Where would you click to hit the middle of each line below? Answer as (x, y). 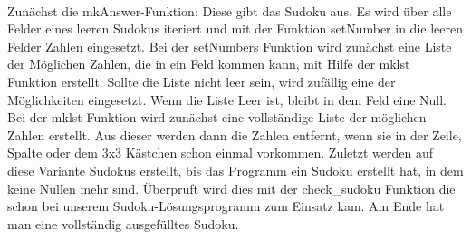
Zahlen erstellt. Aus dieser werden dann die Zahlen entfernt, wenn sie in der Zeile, (235, 134)
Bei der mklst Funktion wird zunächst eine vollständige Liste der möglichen (217, 117)
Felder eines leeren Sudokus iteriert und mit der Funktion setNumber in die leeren (235, 29)
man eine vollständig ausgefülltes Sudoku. (123, 223)
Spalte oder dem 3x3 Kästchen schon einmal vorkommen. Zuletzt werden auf (221, 153)
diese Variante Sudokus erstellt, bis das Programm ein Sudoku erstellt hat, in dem (235, 170)
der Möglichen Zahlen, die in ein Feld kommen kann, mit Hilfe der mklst (209, 64)
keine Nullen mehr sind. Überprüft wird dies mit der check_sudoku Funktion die (231, 188)
